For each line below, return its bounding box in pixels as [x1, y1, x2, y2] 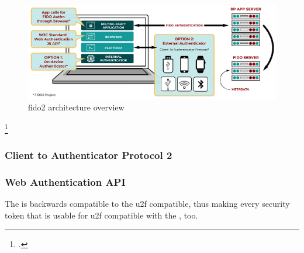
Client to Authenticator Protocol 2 [5, 148, 172, 162]
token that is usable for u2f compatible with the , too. [5, 209, 198, 221]
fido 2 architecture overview [28, 101, 125, 113]
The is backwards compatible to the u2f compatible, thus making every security [5, 197, 290, 210]
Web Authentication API [5, 175, 126, 189]
